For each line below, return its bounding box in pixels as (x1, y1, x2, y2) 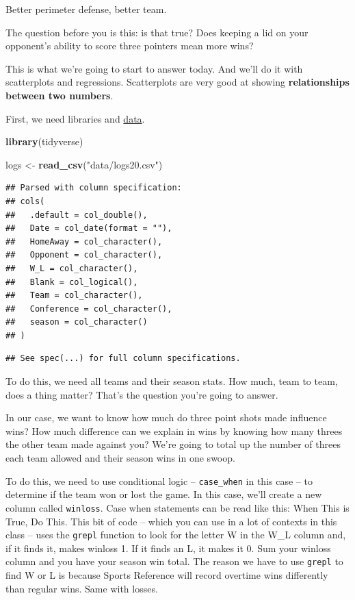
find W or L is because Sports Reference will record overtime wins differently (5, 568, 328, 582)
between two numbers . (5, 88, 114, 102)
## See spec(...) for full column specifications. (5, 353, 241, 364)
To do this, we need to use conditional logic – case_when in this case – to (5, 473, 313, 488)
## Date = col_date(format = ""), (5, 223, 172, 234)
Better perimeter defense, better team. (5, 2, 167, 16)
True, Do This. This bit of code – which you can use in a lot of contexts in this (5, 514, 337, 528)
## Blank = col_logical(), (5, 277, 138, 287)
